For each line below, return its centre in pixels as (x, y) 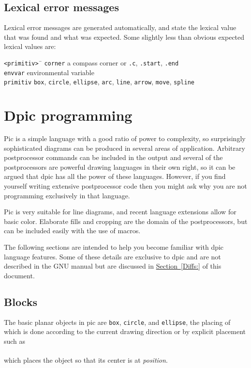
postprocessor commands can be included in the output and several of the (113, 157)
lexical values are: (30, 46)
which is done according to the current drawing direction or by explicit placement (125, 331)
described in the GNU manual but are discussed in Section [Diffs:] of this (113, 266)
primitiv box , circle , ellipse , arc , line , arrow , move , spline (99, 82)
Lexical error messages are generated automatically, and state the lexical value (120, 27)
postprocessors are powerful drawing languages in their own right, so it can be (120, 167)
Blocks (21, 301)
